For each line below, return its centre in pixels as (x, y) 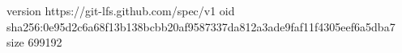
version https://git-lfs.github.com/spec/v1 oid (121, 10)
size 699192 (34, 42)
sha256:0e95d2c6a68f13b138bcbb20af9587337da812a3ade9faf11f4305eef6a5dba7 (201, 26)
